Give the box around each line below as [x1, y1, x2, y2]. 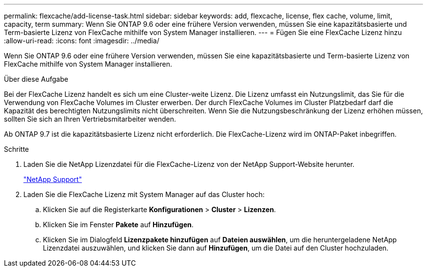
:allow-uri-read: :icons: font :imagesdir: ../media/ [4, 36, 159, 45]
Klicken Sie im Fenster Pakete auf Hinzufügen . [43, 220, 194, 229]
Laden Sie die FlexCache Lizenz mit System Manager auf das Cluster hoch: [23, 190, 265, 199]
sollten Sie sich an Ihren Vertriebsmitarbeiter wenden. [4, 115, 176, 123]
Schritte [4, 145, 29, 153]
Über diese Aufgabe [4, 75, 68, 83]
